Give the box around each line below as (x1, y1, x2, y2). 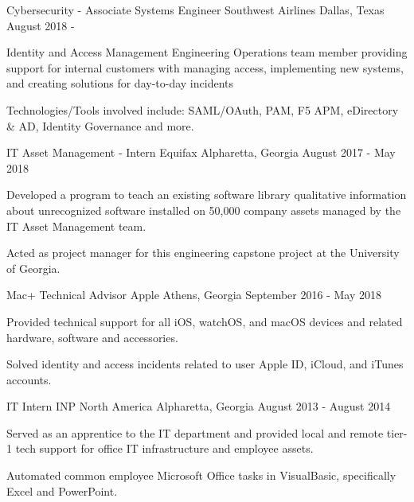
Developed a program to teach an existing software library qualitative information (6, 186, 407, 203)
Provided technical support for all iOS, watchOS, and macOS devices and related (6, 313, 403, 329)
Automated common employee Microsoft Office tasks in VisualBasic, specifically (6, 467, 396, 484)
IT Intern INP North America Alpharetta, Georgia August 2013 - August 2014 (6, 398, 391, 414)
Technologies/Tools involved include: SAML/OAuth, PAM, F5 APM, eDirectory (6, 101, 399, 118)
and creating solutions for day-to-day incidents (6, 75, 233, 91)
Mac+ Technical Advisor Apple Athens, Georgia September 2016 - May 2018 (6, 286, 381, 303)
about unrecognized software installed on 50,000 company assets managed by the (6, 201, 401, 218)
